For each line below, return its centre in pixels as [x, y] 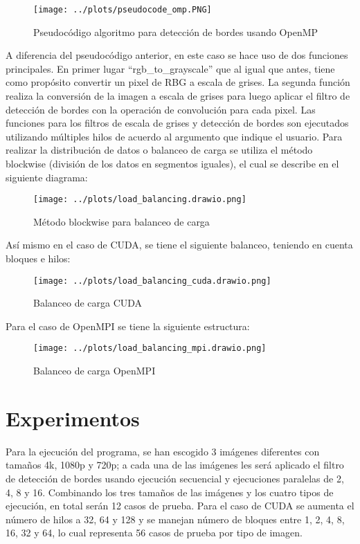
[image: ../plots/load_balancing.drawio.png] [140, 200]
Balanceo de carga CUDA [88, 303]
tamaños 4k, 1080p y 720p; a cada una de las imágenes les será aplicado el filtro [175, 465]
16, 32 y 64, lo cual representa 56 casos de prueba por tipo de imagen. [154, 533]
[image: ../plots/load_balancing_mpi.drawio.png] [150, 348]
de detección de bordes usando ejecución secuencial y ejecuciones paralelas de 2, [175, 479]
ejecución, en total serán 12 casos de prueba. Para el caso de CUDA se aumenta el [180, 506]
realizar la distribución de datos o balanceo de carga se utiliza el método [159, 150]
